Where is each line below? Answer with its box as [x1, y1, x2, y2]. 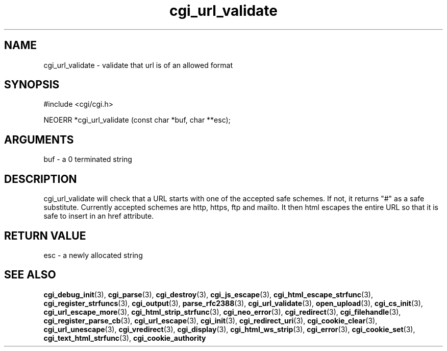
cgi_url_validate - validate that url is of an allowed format [43, 60, 233, 69]
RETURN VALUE [4, 229, 86, 242]
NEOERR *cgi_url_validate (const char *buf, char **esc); [43, 115, 231, 125]
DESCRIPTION [4, 172, 77, 185]
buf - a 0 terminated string [43, 155, 132, 164]
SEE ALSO [4, 268, 56, 282]
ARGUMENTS [4, 133, 74, 146]
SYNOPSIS [4, 78, 60, 91]
